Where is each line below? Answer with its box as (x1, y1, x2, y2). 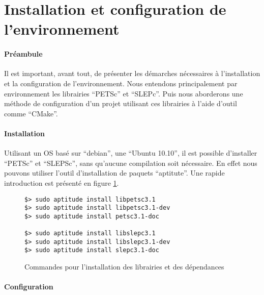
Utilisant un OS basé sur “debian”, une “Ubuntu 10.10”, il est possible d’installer (4, 147, 257, 158)
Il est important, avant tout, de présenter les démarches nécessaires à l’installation (4, 68, 260, 79)
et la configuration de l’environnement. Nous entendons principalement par (4, 78, 238, 88)
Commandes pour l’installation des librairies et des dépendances (24, 261, 224, 272)
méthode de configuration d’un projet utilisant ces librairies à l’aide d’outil (4, 98, 237, 109)
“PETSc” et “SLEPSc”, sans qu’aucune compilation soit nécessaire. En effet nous (4, 157, 257, 168)
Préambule (4, 48, 43, 59)
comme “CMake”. (4, 108, 58, 118)
